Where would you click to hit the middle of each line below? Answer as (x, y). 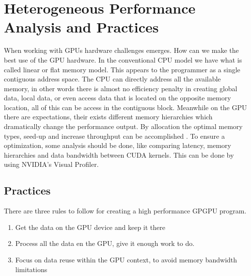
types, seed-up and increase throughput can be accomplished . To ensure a (114, 136)
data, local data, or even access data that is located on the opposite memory (118, 98)
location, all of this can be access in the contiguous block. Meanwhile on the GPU (125, 107)
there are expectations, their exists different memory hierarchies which (108, 117)
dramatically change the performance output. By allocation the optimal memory (123, 126)
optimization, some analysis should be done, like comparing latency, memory (118, 145)
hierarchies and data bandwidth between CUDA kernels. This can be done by (119, 154)
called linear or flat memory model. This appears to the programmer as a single (122, 69)
